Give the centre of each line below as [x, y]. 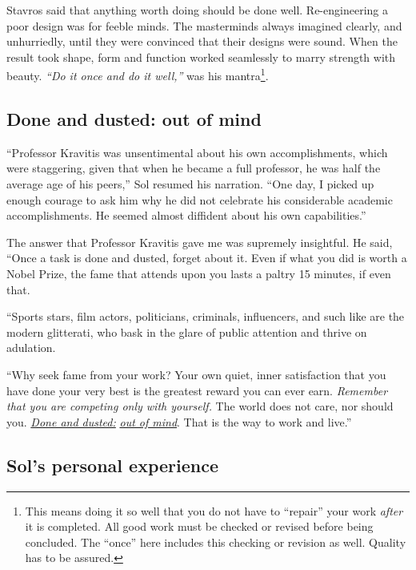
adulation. [31, 348]
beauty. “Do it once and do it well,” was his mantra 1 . [138, 75]
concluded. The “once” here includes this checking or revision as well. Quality [216, 542]
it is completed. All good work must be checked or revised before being [199, 526]
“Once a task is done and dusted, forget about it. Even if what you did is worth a [207, 258]
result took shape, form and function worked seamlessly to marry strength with [201, 57]
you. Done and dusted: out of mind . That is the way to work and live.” [179, 421]
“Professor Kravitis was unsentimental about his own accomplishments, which [197, 152]
